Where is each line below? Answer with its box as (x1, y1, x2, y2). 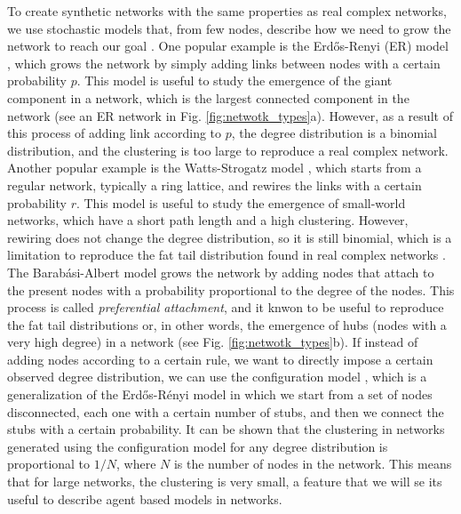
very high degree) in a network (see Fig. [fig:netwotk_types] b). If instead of (7, 333, 418, 351)
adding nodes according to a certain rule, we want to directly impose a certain (7, 349, 433, 368)
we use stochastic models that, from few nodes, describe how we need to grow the (7, 19, 451, 37)
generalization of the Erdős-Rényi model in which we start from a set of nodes (7, 385, 433, 404)
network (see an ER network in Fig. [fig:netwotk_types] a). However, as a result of (7, 106, 453, 124)
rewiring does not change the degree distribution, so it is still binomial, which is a (7, 228, 452, 246)
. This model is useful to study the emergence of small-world (76, 193, 406, 212)
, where (115, 454, 156, 473)
